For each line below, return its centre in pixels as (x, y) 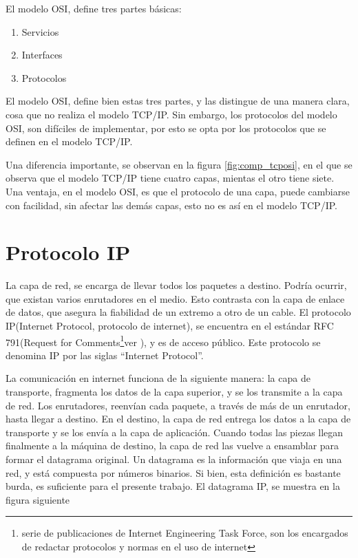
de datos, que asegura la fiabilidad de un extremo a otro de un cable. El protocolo (178, 312)
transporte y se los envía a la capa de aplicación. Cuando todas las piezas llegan (175, 432)
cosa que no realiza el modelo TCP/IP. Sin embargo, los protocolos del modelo (171, 114)
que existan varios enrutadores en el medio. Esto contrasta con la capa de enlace (175, 298)
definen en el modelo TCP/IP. (69, 141)
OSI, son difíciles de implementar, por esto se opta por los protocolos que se (166, 128)
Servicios (40, 31)
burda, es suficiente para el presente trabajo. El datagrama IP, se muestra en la (173, 486)
